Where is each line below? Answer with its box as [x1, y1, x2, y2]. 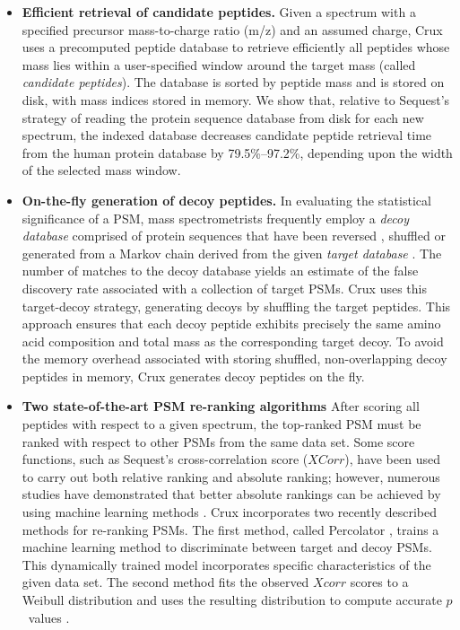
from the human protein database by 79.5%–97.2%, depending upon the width [22, 143, 453, 162]
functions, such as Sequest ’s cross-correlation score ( [22, 450, 308, 468]
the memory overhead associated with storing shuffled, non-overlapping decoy [22, 349, 447, 368]
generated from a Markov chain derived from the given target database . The [22, 243, 442, 262]
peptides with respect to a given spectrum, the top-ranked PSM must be [22, 415, 421, 433]
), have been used [344, 450, 440, 468]
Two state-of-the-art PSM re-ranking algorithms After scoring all [22, 397, 420, 416]
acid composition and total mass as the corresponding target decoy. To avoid [22, 331, 444, 350]
